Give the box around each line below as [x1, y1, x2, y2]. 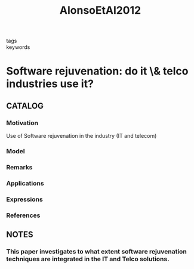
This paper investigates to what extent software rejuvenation [6, 247, 187, 255]
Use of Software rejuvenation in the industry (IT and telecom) [6, 132, 157, 140]
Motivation [6, 119, 39, 127]
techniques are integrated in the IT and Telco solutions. [6, 255, 170, 263]
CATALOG [6, 101, 44, 111]
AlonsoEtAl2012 [59, 4, 141, 17]
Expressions [6, 195, 43, 203]
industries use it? [6, 77, 94, 91]
